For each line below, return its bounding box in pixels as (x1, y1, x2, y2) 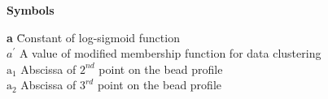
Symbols (7, 2, 55, 18)
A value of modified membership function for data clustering (19, 45, 321, 62)
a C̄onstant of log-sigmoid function (7, 28, 180, 45)
